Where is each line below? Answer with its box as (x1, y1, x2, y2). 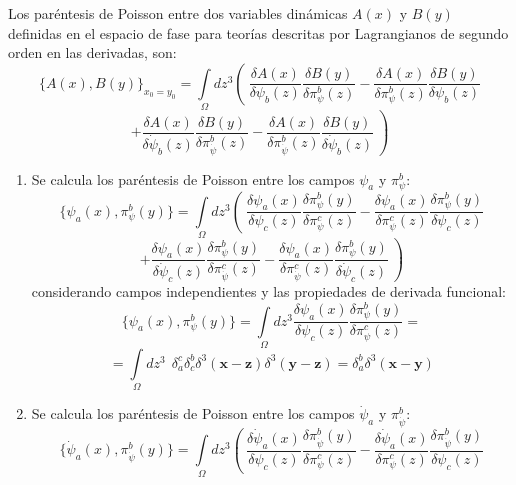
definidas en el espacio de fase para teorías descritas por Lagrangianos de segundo (8, 22, 509, 43)
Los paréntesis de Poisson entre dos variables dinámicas (8, 3, 348, 23)
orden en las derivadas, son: (8, 42, 177, 63)
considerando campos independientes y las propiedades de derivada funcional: (31, 281, 507, 302)
